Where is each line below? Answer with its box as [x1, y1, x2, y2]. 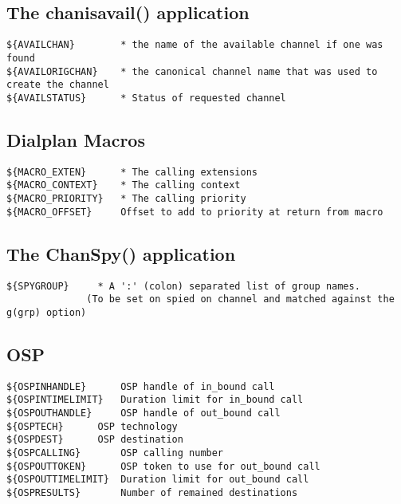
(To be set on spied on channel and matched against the [86, 293, 395, 305]
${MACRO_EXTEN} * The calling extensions [6, 166, 258, 178]
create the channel [6, 79, 109, 91]
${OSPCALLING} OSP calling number [6, 447, 224, 459]
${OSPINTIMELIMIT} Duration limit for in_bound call [6, 394, 304, 406]
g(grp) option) [6, 306, 87, 318]
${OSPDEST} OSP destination [6, 434, 183, 446]
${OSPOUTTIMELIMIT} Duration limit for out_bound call [6, 474, 309, 486]
